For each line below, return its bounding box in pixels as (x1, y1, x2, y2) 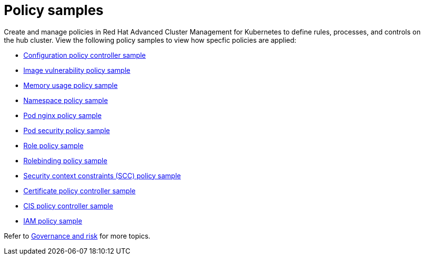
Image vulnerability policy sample (23, 66, 130, 74)
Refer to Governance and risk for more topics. (4, 231, 151, 240)
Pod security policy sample (23, 126, 110, 135)
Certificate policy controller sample (23, 186, 136, 195)
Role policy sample (23, 141, 84, 150)
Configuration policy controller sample (23, 51, 146, 59)
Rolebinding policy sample (23, 156, 107, 165)
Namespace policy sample (23, 96, 108, 104)
